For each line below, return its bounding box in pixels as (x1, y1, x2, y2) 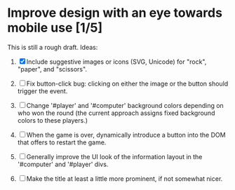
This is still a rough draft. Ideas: (7, 43, 98, 51)
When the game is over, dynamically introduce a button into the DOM (26, 130, 226, 139)
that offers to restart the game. (17, 138, 107, 147)
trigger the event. (17, 86, 68, 95)
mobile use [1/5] (7, 20, 103, 36)
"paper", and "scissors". (17, 65, 88, 73)
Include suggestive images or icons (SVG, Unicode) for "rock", (26, 57, 207, 66)
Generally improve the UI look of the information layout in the (26, 152, 203, 161)
